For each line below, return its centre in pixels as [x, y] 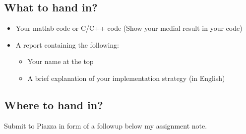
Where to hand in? [54, 104]
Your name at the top [61, 61]
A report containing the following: [67, 44]
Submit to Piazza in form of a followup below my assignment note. [106, 125]
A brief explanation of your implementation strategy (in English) [126, 78]
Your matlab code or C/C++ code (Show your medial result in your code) [129, 28]
